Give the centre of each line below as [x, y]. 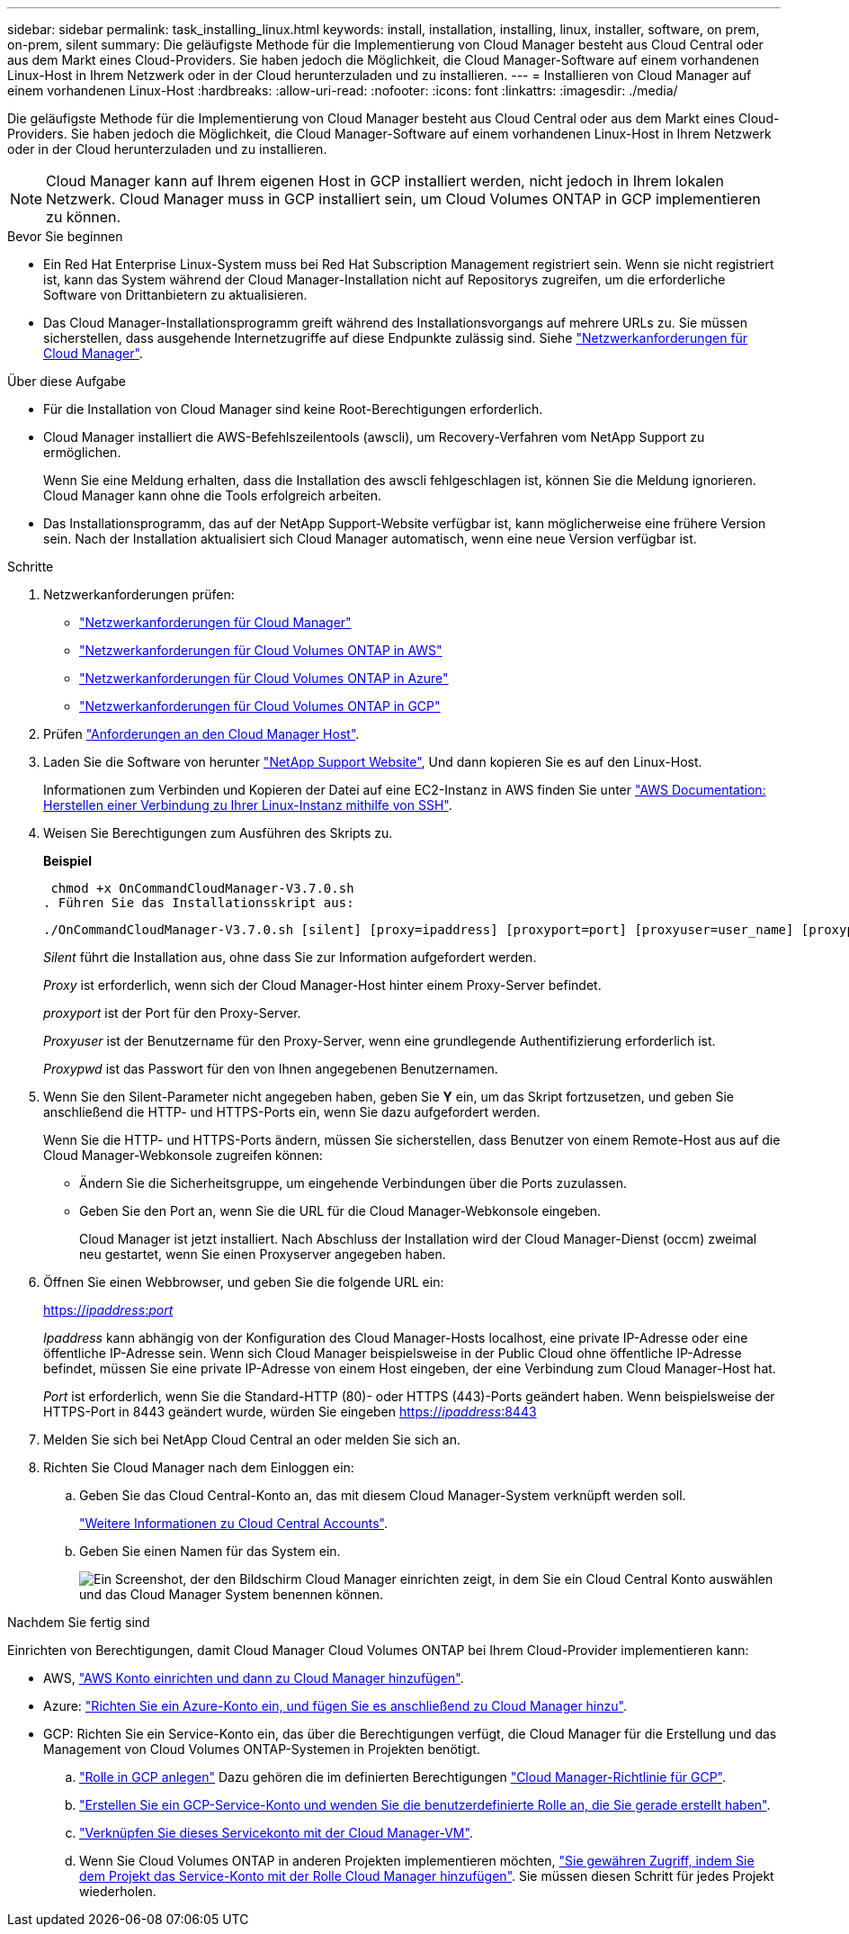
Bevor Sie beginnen [65, 236]
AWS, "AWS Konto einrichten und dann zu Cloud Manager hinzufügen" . [254, 1678]
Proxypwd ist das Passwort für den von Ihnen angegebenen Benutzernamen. [271, 1069]
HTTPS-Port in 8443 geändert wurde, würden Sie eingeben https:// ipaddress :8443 [290, 1412]
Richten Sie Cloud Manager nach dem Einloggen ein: [199, 1467]
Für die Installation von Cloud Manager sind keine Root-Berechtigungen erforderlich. [293, 409]
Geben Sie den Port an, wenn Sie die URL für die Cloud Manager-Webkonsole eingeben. [340, 1211]
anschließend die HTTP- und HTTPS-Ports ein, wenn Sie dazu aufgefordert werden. [292, 1112]
